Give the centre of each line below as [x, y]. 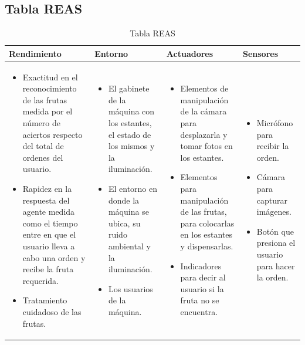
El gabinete [129, 88]
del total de [43, 146]
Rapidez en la [47, 188]
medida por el [48, 111]
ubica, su [124, 223]
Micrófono [275, 123]
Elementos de [204, 88]
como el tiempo [50, 223]
